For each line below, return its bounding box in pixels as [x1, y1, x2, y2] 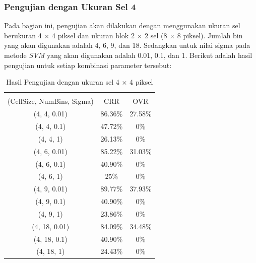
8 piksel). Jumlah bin [177, 30, 243, 40]
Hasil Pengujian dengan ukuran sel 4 [6, 77, 119, 87]
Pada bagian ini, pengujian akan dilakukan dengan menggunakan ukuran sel [4, 20, 240, 31]
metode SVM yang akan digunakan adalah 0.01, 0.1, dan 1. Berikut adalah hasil [4, 50, 252, 60]
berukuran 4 [4, 30, 42, 40]
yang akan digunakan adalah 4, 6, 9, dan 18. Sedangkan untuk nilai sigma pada [4, 40, 250, 50]
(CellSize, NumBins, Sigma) [8, 96, 94, 106]
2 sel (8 [145, 30, 167, 40]
